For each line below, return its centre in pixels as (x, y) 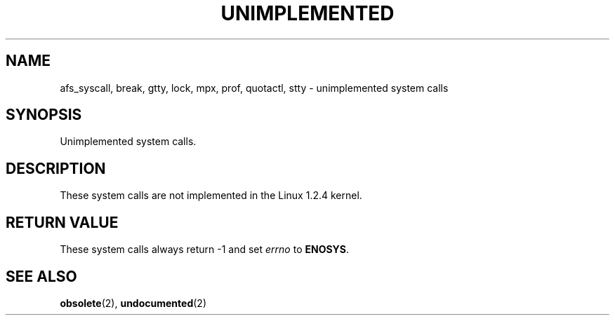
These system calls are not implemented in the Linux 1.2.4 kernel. (211, 196)
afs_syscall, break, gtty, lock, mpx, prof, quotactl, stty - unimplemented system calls (254, 88)
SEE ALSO (41, 276)
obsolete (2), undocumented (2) (133, 303)
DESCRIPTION (56, 168)
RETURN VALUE (62, 222)
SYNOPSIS (44, 115)
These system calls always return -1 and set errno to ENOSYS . (205, 250)
